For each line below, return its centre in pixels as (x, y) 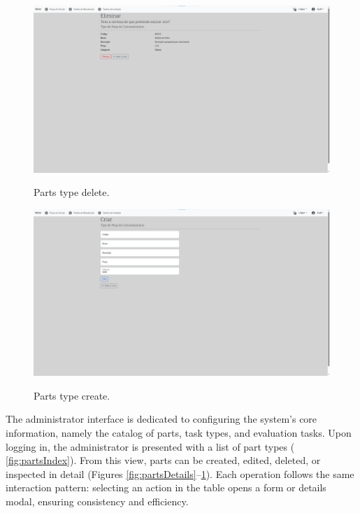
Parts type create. (72, 395)
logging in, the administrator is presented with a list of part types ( (150, 446)
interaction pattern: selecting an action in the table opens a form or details (166, 487)
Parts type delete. (72, 192)
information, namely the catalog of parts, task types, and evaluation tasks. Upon (179, 432)
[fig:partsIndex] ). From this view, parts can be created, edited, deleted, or (163, 460)
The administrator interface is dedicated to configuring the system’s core (161, 419)
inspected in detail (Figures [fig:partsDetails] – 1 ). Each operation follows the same (180, 473)
